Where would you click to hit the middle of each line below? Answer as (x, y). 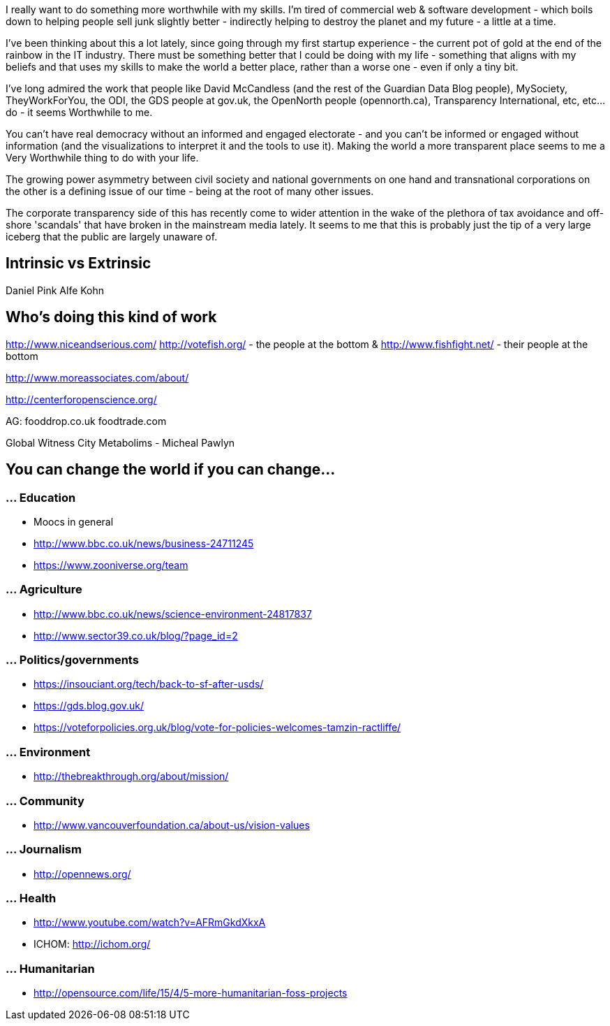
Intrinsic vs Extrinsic (79, 263)
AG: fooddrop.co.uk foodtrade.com (86, 421)
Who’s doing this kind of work (111, 317)
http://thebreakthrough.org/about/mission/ (131, 776)
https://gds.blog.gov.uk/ (89, 706)
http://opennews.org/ (82, 874)
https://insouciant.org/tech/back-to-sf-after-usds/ (149, 684)
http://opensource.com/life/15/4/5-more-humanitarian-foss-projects (191, 993)
